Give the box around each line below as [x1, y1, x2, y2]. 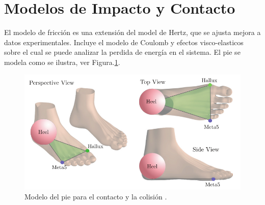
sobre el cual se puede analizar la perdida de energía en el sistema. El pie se [4, 47, 241, 57]
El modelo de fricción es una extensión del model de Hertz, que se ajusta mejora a [4, 27, 261, 38]
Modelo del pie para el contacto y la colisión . [24, 191, 167, 201]
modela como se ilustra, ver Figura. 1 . [4, 56, 120, 67]
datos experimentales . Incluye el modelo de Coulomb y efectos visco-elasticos [4, 37, 244, 47]
